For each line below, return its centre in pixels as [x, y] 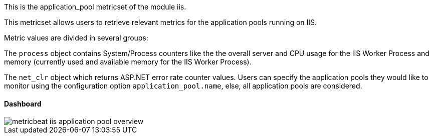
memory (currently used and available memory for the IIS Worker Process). [128, 62]
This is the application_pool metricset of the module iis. [95, 7]
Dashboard [23, 103]
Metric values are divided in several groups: [76, 38]
